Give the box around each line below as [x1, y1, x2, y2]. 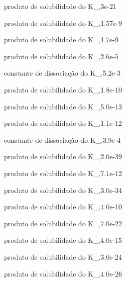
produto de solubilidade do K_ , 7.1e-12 [4, 168, 122, 178]
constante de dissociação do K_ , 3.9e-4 [4, 134, 121, 145]
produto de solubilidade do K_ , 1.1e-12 [4, 118, 122, 128]
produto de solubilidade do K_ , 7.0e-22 [4, 218, 122, 228]
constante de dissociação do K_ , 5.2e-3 [4, 68, 121, 78]
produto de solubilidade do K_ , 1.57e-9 [4, 17, 122, 28]
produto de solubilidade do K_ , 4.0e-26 [4, 268, 122, 279]
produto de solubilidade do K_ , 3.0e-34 [4, 185, 122, 195]
